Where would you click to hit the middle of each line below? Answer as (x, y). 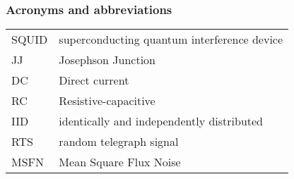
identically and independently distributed (161, 121)
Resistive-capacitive (107, 101)
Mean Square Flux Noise (120, 162)
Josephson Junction (107, 60)
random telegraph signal (119, 142)
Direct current (94, 80)
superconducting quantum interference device (171, 39)
